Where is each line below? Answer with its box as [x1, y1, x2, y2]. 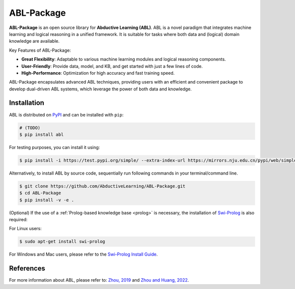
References [9, 264, 45, 273]
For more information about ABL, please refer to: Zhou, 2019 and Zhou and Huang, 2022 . [9, 277, 189, 283]
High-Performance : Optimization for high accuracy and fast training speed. [21, 70, 175, 76]
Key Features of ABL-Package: [9, 47, 71, 53]
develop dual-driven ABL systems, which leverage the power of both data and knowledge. [9, 86, 192, 92]
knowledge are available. [9, 38, 60, 44]
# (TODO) [19, 125, 41, 130]
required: [9, 217, 28, 223]
